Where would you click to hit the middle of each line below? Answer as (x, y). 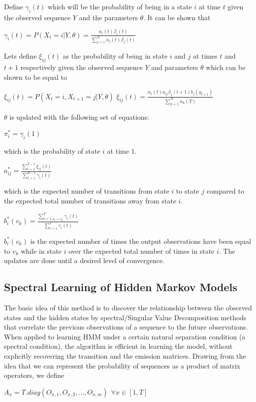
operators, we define (34, 375)
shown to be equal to (36, 77)
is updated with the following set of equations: (79, 117)
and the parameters (108, 17)
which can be (226, 67)
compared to (225, 191)
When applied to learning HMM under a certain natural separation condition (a (125, 336)
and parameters (175, 67)
